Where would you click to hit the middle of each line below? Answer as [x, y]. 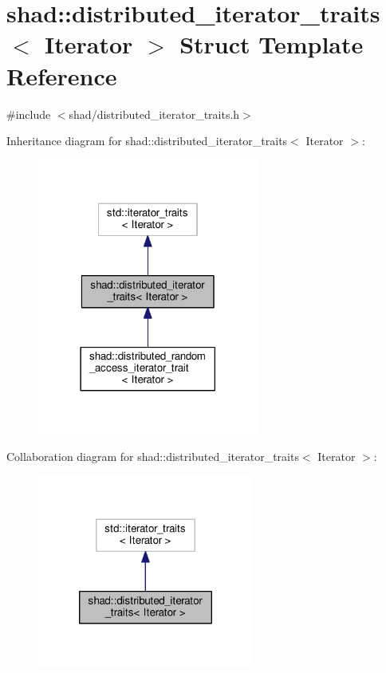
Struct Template [272, 44]
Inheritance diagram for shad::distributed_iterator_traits [147, 141]
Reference [62, 75]
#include [29, 114]
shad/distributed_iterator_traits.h [154, 114]
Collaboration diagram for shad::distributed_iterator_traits [153, 456]
